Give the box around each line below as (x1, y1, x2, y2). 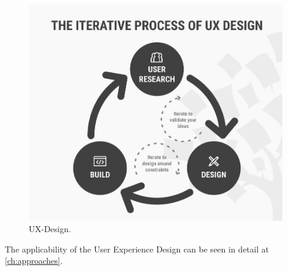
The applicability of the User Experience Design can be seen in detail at (5, 242, 269, 255)
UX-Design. (29, 223, 71, 235)
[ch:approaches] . (5, 254, 63, 267)
